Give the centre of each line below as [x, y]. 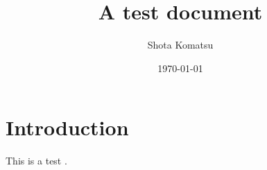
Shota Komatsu [180, 45]
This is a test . [36, 161]
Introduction [67, 127]
